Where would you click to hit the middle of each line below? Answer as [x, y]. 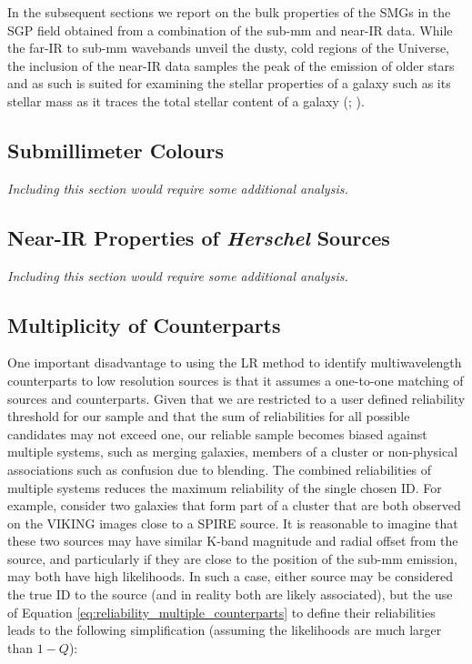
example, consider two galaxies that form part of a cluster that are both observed [234, 505]
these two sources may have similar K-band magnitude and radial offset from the [233, 541]
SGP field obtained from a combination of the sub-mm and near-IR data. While [230, 30]
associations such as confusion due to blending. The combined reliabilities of [220, 469]
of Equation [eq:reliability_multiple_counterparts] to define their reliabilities [221, 612]
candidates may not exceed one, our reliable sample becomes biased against [217, 433]
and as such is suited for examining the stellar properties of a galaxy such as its [229, 83]
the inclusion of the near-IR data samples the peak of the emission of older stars [231, 65]
